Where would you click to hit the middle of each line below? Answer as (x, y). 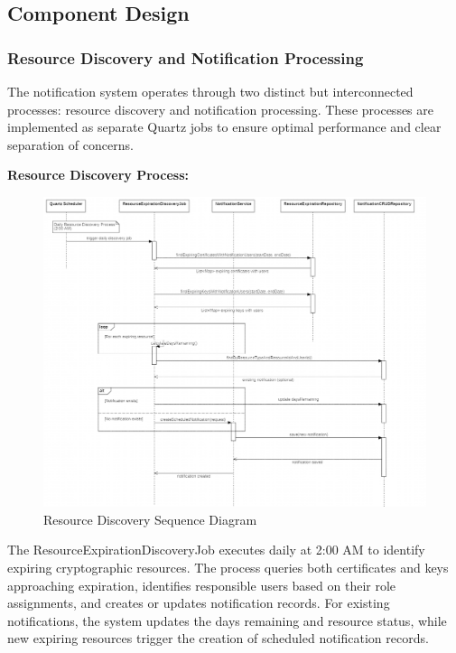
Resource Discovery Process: (98, 175)
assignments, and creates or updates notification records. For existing (199, 603)
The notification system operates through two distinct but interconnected (210, 91)
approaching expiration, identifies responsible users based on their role (202, 585)
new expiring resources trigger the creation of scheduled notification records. (218, 638)
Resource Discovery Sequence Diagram (150, 519)
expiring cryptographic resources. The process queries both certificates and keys (228, 567)
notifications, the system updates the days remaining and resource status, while (227, 620)
